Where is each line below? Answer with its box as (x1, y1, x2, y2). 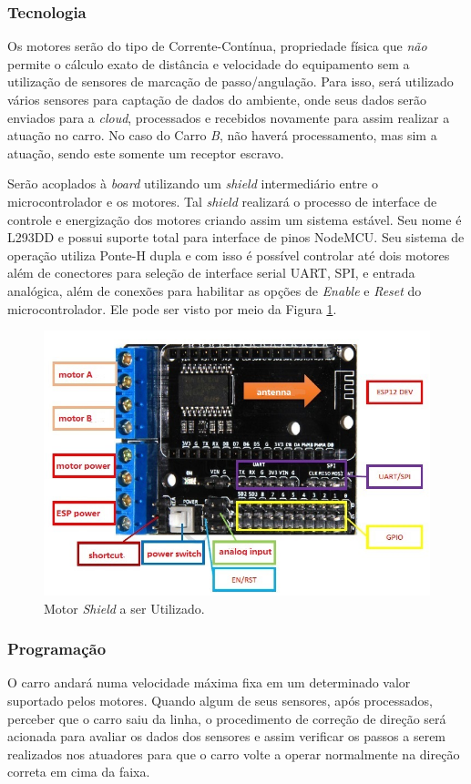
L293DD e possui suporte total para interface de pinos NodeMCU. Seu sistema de (7, 228, 465, 247)
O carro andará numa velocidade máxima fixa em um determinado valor (7, 673, 411, 692)
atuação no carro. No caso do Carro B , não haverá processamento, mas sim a (7, 126, 437, 145)
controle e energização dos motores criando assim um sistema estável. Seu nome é (7, 209, 462, 229)
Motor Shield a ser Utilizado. (44, 598, 205, 617)
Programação (7, 637, 107, 660)
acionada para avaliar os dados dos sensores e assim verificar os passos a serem (7, 727, 446, 746)
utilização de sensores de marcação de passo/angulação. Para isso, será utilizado (7, 72, 454, 91)
